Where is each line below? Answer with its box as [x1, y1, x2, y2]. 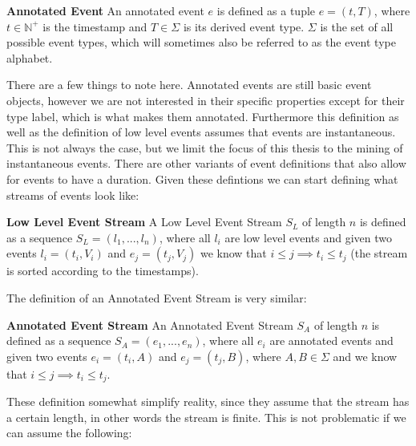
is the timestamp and [42, 18, 147, 34]
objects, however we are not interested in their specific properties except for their [6, 91, 405, 108]
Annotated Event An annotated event [6, 2, 204, 18]
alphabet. [6, 49, 53, 66]
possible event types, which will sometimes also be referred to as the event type [6, 34, 396, 51]
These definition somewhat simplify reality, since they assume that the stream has [6, 393, 410, 410]
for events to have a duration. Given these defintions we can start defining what [6, 170, 398, 187]
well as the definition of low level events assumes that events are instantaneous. [6, 124, 396, 140]
